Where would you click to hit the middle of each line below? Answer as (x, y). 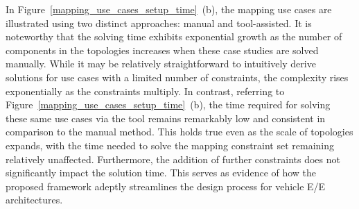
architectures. (34, 200)
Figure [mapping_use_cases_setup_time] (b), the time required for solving (168, 104)
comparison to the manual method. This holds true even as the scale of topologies (179, 132)
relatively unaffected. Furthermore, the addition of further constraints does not (173, 159)
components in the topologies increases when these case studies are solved (162, 50)
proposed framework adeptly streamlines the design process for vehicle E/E (166, 186)
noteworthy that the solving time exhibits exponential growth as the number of (174, 36)
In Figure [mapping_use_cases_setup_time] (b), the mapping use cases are (169, 9)
